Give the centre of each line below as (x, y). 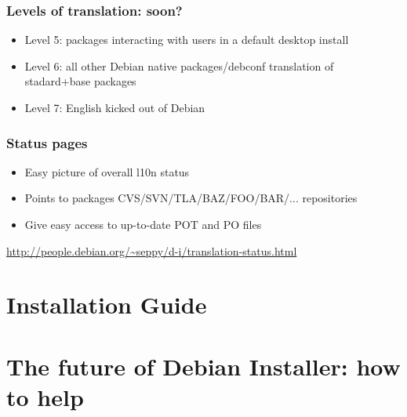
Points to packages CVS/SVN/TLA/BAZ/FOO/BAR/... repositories (191, 198)
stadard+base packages (80, 81)
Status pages (47, 142)
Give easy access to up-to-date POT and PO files (143, 224)
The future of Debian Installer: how (203, 366)
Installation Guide (107, 305)
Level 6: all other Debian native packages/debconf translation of (179, 65)
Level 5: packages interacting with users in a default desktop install (187, 40)
